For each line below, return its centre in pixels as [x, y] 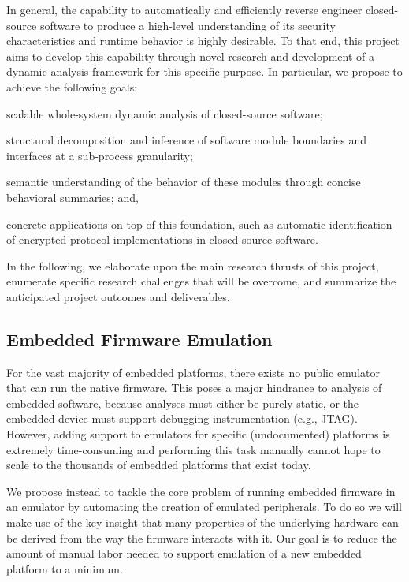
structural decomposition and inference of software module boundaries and [187, 140]
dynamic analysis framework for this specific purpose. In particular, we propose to [204, 71]
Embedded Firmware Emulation [139, 339]
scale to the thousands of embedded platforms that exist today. [159, 465]
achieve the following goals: [72, 86]
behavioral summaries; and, [73, 197]
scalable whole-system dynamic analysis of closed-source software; [165, 113]
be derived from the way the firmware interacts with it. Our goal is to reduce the [202, 537]
